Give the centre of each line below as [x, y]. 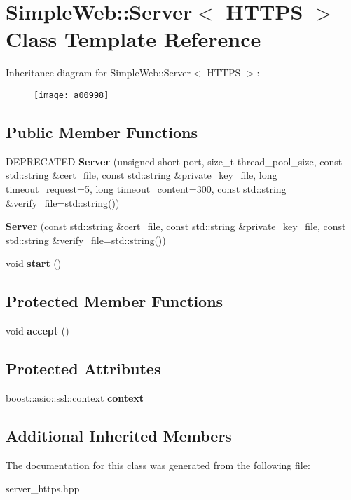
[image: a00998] [71, 95]
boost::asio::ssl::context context [75, 397]
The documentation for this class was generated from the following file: [158, 465]
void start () [34, 263]
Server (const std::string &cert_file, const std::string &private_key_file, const [176, 226]
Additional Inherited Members [119, 435]
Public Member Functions [102, 131]
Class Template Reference [133, 39]
